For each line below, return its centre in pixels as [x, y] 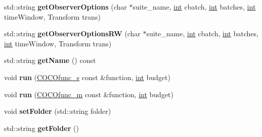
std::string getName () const [50, 60]
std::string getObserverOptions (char [65, 7]
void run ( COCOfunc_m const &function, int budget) [89, 94]
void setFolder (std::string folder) [58, 111]
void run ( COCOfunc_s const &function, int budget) [87, 77]
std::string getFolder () [41, 128]
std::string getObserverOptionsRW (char [72, 33]
